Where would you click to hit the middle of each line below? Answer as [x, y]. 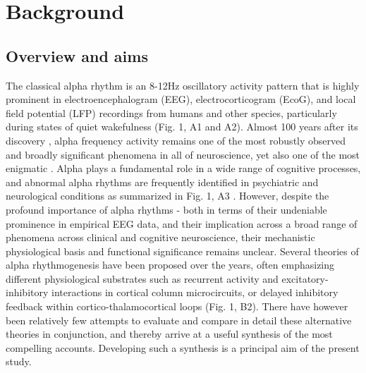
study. [19, 361]
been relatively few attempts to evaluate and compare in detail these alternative [179, 320]
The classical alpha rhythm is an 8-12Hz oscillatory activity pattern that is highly [183, 85]
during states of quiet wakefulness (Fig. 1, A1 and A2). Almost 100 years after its [182, 127]
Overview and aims [77, 55]
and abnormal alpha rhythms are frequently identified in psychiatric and [162, 182]
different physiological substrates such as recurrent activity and [142, 278]
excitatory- [305, 278]
